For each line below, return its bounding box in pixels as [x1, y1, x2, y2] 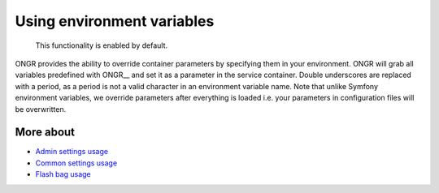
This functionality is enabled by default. [35, 41, 168, 50]
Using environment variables [15, 12, 215, 30]
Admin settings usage [35, 147, 109, 157]
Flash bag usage [35, 169, 91, 179]
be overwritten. [15, 104, 67, 114]
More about [15, 126, 76, 139]
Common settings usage [35, 158, 118, 168]
